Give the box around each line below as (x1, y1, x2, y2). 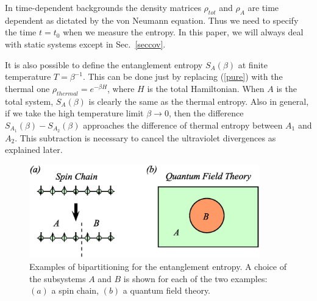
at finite (238, 58, 268, 71)
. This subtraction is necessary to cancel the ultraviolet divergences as (15, 131, 276, 144)
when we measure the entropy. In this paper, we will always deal (63, 26, 304, 38)
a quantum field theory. (123, 284, 211, 297)
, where (107, 82, 135, 94)
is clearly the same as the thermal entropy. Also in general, (88, 94, 309, 107)
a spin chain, (51, 284, 99, 297)
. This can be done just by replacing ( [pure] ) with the (82, 70, 283, 83)
